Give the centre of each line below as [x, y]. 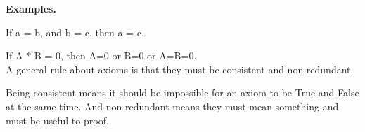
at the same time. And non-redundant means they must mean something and [172, 106]
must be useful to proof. [57, 120]
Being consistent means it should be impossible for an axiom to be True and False [182, 93]
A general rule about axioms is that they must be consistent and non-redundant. [180, 69]
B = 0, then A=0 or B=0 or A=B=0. [115, 56]
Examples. [31, 8]
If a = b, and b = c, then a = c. [75, 32]
